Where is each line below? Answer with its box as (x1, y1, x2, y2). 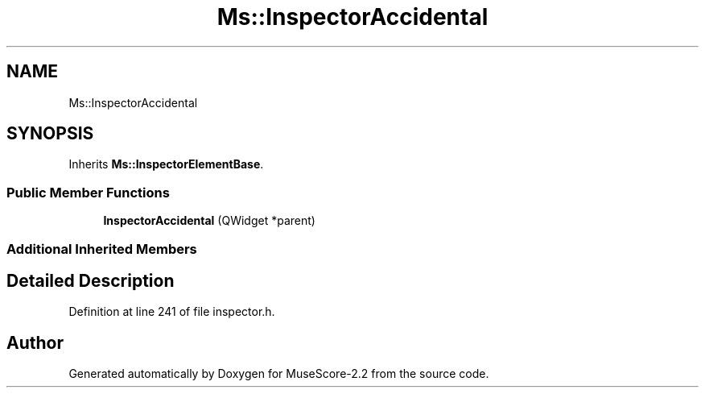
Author (6, 332, 64, 353)
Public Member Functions (6, 184, 170, 201)
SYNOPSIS (6, 123, 94, 144)
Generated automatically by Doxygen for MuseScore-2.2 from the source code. (68, 367, 489, 381)
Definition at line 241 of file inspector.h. (68, 305, 275, 319)
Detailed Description (6, 270, 175, 291)
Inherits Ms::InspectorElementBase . (68, 157, 264, 172)
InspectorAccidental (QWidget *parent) (103, 214, 315, 228)
